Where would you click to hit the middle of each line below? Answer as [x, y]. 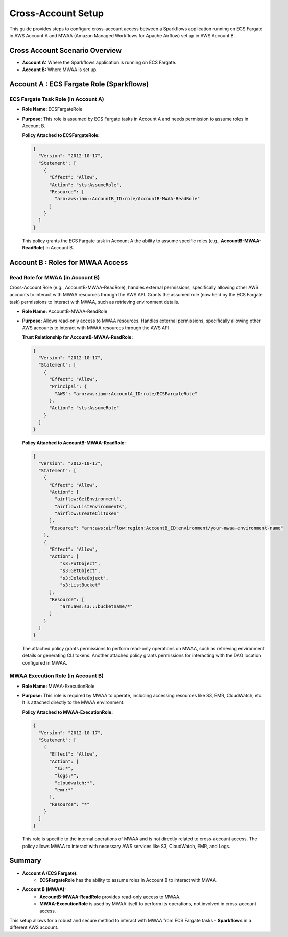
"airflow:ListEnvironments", [91, 506]
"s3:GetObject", [80, 571]
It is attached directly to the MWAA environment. [73, 702]
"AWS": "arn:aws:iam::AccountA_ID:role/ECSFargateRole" [126, 394]
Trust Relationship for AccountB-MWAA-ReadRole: [78, 337]
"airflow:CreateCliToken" [87, 513]
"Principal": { [68, 386]
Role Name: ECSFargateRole [52, 109]
